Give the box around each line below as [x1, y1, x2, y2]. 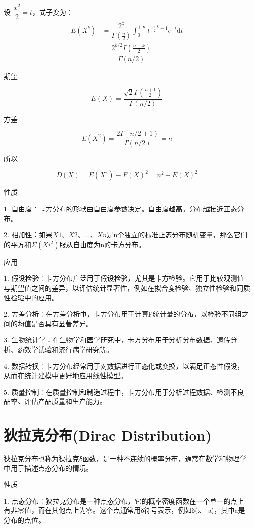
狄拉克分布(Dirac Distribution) [4, 425, 212, 445]
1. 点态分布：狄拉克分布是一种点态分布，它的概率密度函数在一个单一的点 [4, 495, 237, 506]
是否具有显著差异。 [31, 318, 93, 328]
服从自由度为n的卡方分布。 [59, 239, 146, 249]
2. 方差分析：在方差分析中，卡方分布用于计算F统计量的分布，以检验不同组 [4, 309, 242, 319]
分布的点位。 [4, 514, 45, 525]
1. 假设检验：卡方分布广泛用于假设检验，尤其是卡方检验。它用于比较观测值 [4, 273, 244, 283]
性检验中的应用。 [4, 292, 59, 302]
